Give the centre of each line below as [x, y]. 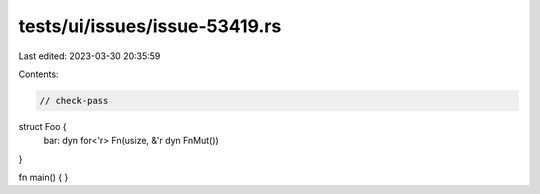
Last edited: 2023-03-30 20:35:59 [89, 56]
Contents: [38, 74]
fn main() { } [43, 177]
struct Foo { [42, 126]
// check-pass [74, 100]
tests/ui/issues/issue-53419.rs [150, 26]
